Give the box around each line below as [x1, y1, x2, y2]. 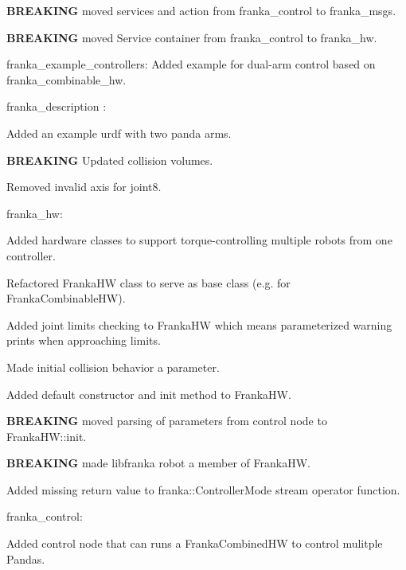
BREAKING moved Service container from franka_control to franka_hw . [6, 29, 377, 45]
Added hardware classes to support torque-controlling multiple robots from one [6, 232, 392, 248]
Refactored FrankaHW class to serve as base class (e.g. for [6, 274, 291, 291]
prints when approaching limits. [6, 332, 161, 349]
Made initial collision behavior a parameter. [6, 358, 220, 375]
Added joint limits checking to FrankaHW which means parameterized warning [6, 316, 392, 333]
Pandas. [6, 550, 45, 567]
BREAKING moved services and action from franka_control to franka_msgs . [6, 2, 396, 18]
